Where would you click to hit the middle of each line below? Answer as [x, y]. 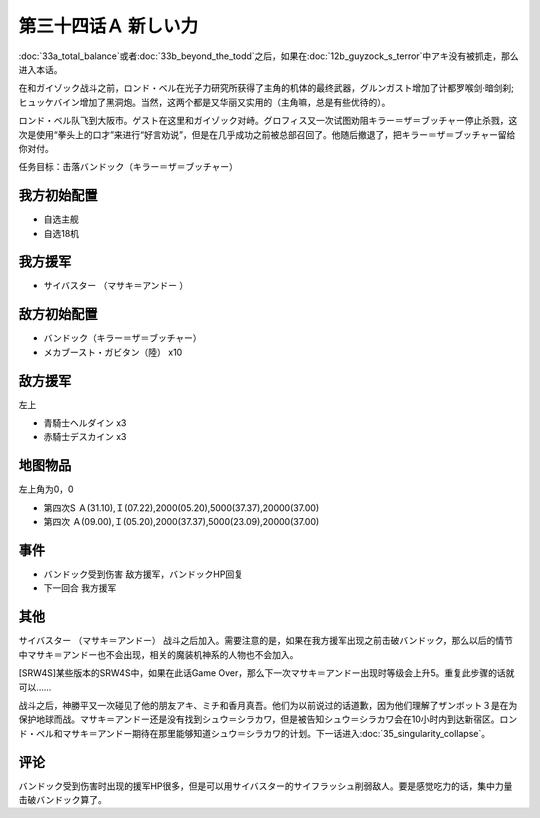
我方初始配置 [58, 195]
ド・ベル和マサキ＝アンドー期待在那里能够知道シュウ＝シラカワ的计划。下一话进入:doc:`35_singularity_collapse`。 [254, 733]
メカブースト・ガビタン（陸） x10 [113, 352]
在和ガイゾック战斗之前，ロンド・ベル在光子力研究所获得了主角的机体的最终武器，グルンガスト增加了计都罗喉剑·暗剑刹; [266, 88]
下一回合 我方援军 [80, 588]
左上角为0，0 [46, 489]
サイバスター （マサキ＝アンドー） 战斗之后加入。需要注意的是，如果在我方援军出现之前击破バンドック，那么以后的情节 [266, 641]
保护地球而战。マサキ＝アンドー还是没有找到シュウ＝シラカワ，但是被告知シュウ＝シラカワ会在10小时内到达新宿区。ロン [268, 719]
